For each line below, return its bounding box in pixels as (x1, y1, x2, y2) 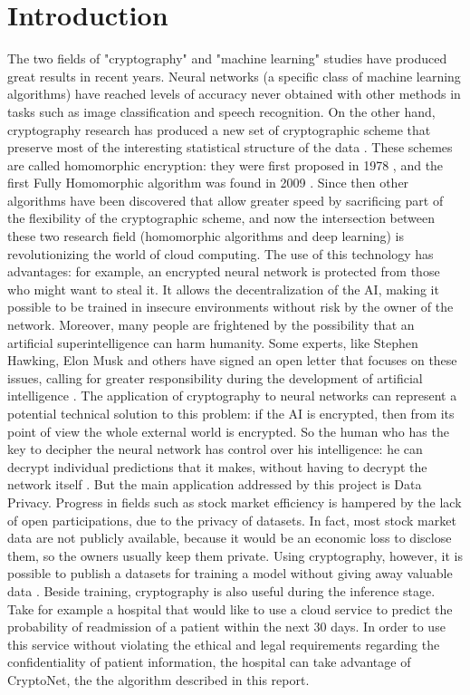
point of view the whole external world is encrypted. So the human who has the (7, 421, 449, 440)
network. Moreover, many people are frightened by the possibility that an (7, 315, 415, 334)
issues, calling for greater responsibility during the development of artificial (7, 368, 423, 387)
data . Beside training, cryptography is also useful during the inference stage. (7, 581, 436, 600)
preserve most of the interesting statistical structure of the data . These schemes (7, 138, 453, 157)
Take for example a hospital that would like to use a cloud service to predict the (7, 599, 453, 618)
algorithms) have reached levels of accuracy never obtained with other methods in (7, 84, 461, 103)
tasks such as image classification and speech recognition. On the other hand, (7, 101, 436, 121)
